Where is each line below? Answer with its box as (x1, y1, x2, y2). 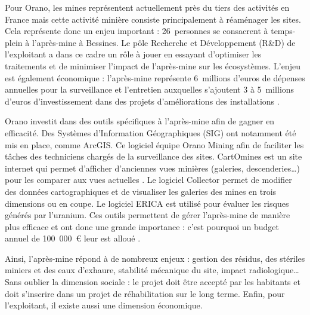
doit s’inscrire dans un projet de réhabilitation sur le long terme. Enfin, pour (5, 287, 285, 299)
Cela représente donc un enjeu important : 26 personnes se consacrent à (5, 25, 268, 37)
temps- (271, 25, 296, 37)
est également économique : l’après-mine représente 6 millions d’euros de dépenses (5, 71, 305, 84)
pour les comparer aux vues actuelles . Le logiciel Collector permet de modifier (5, 173, 292, 186)
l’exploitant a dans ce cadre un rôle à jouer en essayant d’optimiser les (5, 48, 262, 60)
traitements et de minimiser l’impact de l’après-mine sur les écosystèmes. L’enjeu (5, 59, 300, 72)
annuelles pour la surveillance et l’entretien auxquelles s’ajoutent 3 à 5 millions (5, 83, 294, 96)
